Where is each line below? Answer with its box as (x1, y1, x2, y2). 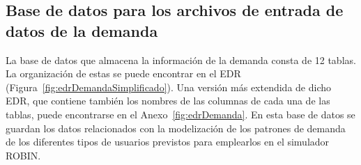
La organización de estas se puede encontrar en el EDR (6, 66, 241, 81)
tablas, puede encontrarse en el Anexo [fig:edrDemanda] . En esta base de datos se (6, 107, 355, 121)
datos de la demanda (6, 19, 158, 41)
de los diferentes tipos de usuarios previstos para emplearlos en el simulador (6, 134, 330, 149)
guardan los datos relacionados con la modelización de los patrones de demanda (6, 120, 346, 135)
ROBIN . (6, 148, 41, 162)
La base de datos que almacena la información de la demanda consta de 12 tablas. (6, 52, 356, 67)
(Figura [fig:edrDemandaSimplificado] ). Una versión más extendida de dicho (6, 79, 332, 94)
